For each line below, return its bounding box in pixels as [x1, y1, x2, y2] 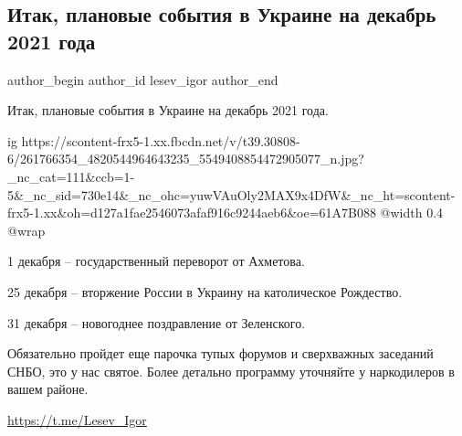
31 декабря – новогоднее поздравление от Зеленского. [7, 313, 306, 332]
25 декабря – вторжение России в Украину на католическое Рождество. [7, 282, 403, 301]
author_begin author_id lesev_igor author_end [7, 69, 278, 89]
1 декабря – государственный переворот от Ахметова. [7, 251, 305, 271]
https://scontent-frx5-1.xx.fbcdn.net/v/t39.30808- [21, 131, 300, 150]
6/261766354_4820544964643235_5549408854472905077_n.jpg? [7, 149, 364, 168]
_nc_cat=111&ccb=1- [7, 166, 135, 186]
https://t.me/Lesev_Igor [7, 409, 147, 429]
